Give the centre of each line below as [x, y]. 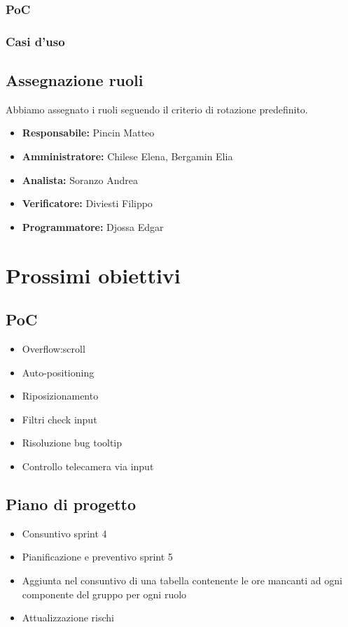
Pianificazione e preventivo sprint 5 [97, 557]
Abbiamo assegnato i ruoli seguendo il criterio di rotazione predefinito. [157, 109]
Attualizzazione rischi [68, 618]
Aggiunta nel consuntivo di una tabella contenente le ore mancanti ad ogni [182, 580]
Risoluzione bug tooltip [72, 443]
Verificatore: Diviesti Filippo [87, 203]
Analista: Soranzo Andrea [80, 179]
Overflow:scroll [54, 349]
